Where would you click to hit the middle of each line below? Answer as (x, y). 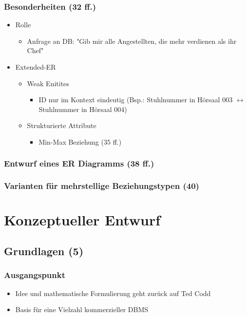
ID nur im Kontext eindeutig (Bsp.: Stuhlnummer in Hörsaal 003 (136, 100)
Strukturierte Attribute (62, 125)
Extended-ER (36, 67)
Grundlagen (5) (44, 251)
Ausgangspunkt (35, 275)
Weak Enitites (48, 83)
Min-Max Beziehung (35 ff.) (80, 141)
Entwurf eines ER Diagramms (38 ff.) (79, 163)
